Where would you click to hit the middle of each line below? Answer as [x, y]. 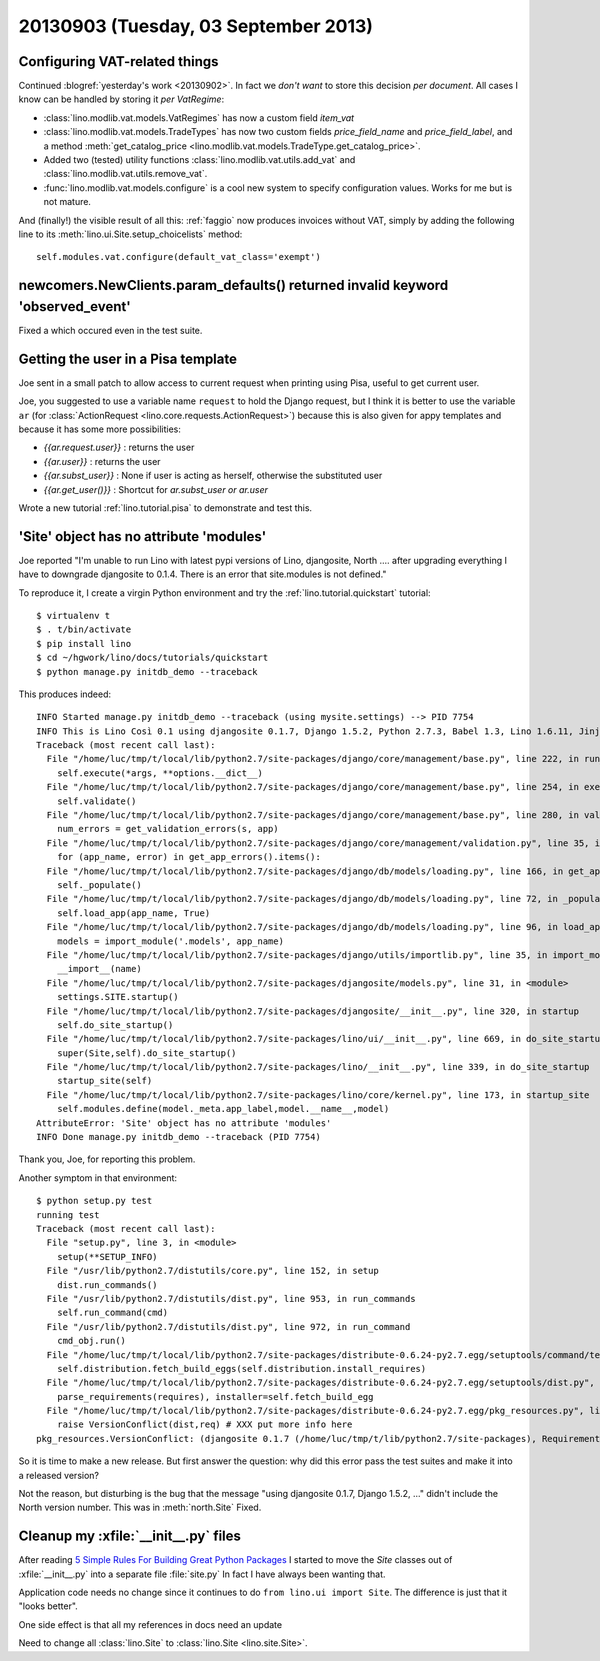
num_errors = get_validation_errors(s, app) [167, 829]
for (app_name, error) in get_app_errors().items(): [189, 857]
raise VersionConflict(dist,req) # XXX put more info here [204, 1424]
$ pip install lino [84, 643]
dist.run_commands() [107, 1284]
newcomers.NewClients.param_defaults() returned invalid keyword [233, 285]
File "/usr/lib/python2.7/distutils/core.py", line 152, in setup [212, 1271]
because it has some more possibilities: [100, 429]
